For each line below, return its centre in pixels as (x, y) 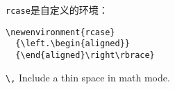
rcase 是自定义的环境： (57, 10)
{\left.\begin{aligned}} (73, 44)
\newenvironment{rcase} (60, 32)
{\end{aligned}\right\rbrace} (85, 55)
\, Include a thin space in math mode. (88, 77)
